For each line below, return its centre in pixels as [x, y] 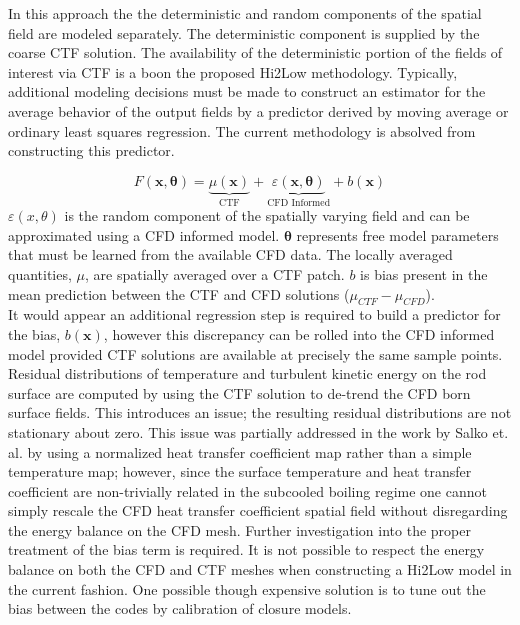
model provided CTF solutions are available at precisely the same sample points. [255, 353]
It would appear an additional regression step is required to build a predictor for [254, 314]
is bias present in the [424, 273]
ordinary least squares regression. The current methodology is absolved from [242, 130]
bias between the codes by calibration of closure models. [180, 608]
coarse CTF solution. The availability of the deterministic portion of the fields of [255, 52]
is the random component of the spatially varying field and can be [267, 215]
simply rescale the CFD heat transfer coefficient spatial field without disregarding [258, 510]
